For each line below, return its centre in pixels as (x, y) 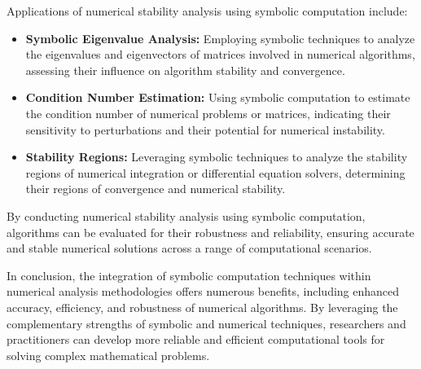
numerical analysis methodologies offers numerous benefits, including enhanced (203, 291)
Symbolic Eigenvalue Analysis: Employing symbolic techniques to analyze (220, 38)
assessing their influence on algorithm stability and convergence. (185, 70)
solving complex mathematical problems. (108, 355)
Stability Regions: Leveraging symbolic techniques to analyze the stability (217, 157)
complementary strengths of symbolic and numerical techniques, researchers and (206, 323)
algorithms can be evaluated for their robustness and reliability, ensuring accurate (210, 232)
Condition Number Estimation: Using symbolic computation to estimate (218, 97)
